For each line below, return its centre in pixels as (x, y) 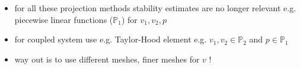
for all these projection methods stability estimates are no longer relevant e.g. (155, 8)
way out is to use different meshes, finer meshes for (107, 59)
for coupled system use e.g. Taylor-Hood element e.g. (111, 39)
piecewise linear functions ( (64, 19)
